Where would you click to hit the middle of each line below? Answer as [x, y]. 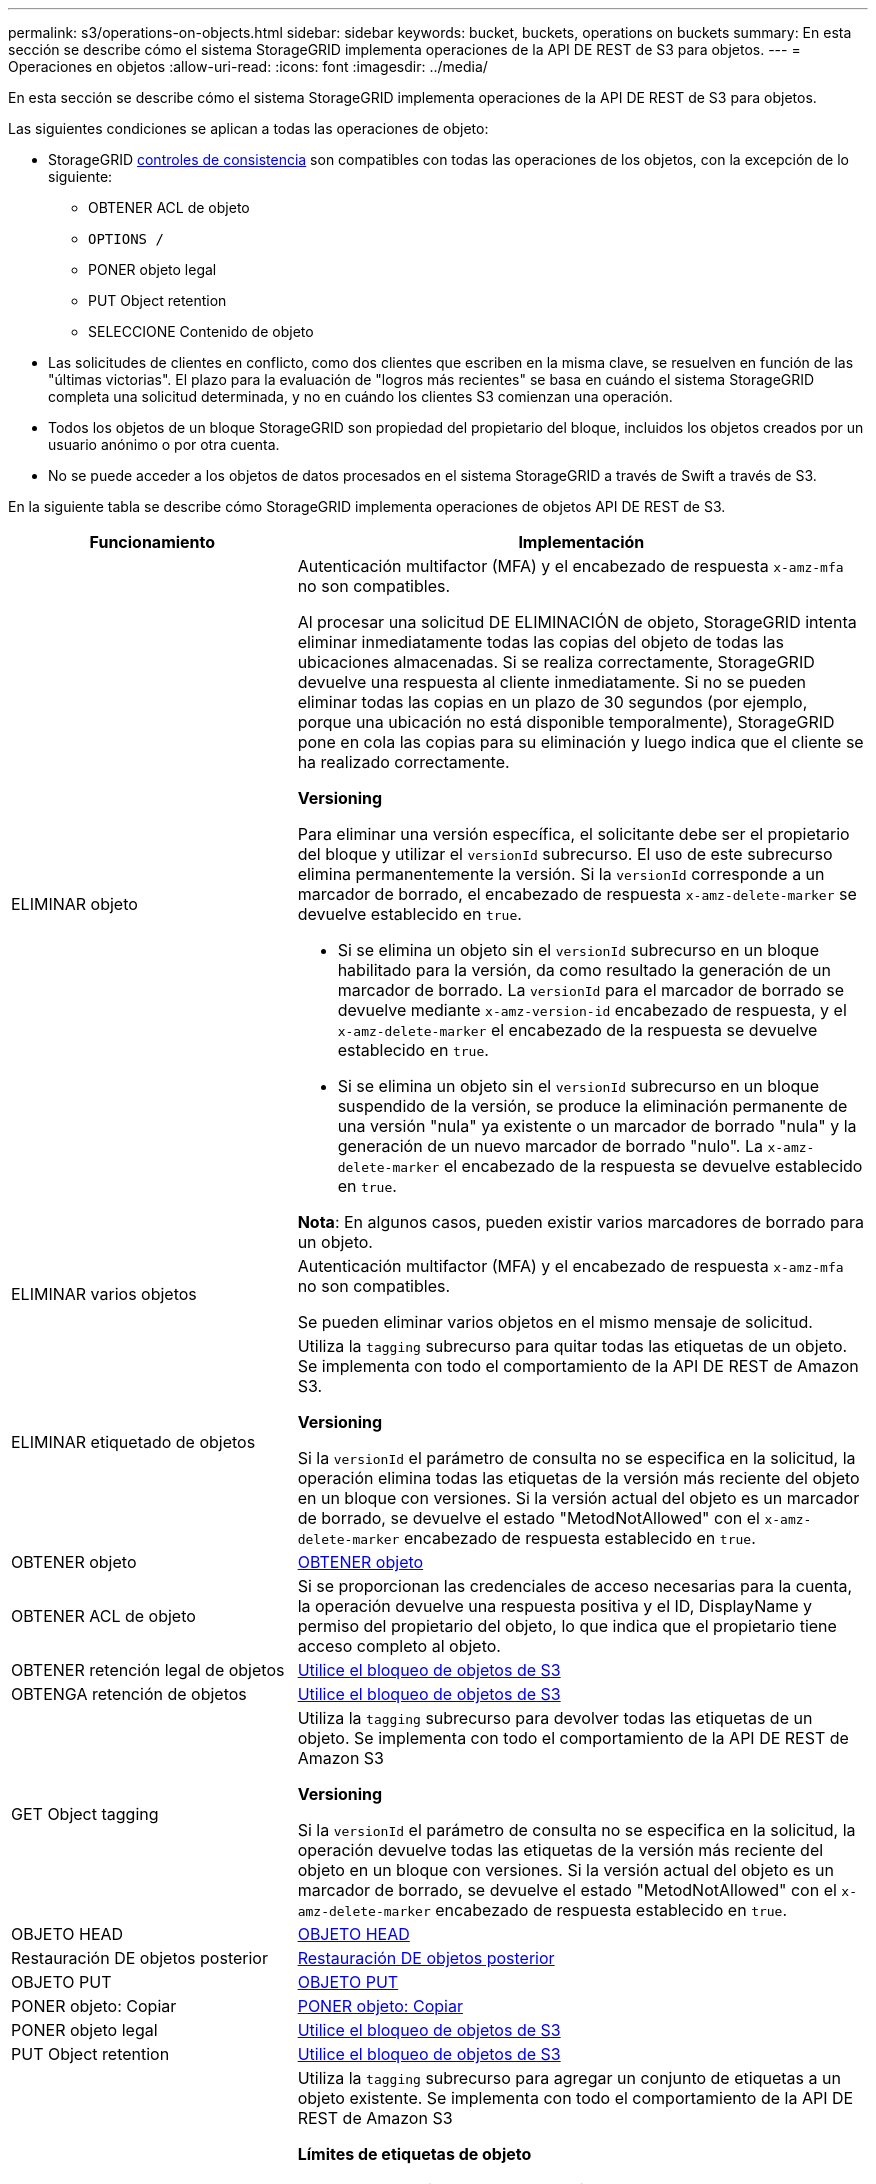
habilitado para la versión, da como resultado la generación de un [584, 970]
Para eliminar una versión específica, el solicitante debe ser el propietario [573, 834]
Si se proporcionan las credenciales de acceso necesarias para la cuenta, [575, 1586]
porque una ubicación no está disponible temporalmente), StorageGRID [566, 722]
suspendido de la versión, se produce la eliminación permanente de [592, 1106]
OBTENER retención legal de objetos [148, 1670]
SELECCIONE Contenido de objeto [201, 331]
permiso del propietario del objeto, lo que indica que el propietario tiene [567, 1626]
